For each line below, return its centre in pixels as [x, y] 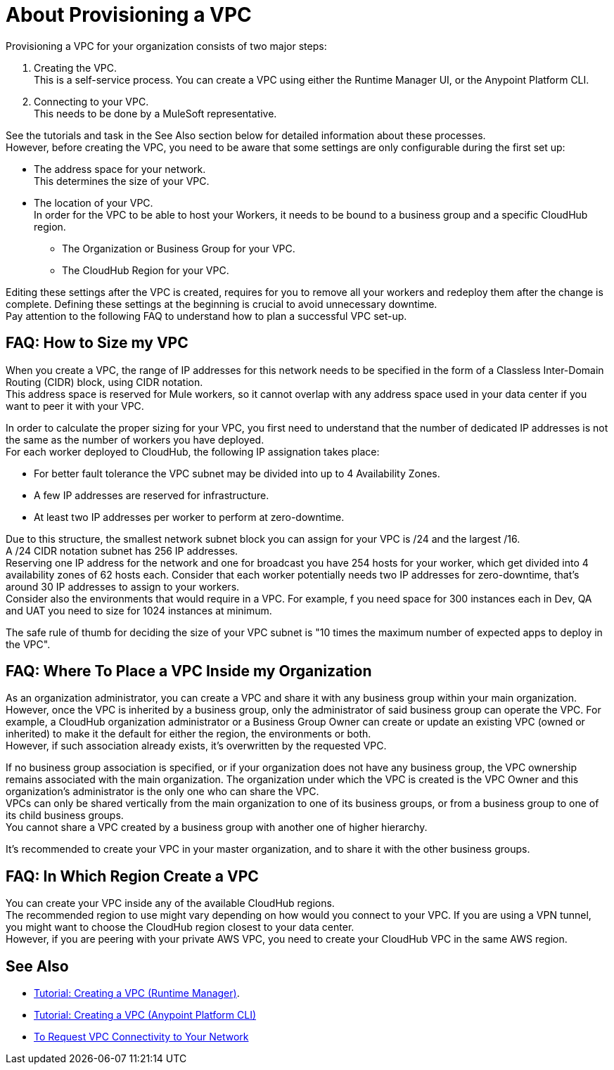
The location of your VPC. [94, 202]
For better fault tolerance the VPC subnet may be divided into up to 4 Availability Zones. [237, 473]
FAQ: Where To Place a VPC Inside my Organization [189, 671]
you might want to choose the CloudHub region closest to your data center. [180, 927]
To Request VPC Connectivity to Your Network [141, 1037]
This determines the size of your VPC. [122, 181]
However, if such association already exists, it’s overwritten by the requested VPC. [196, 746]
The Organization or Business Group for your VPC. [179, 248]
